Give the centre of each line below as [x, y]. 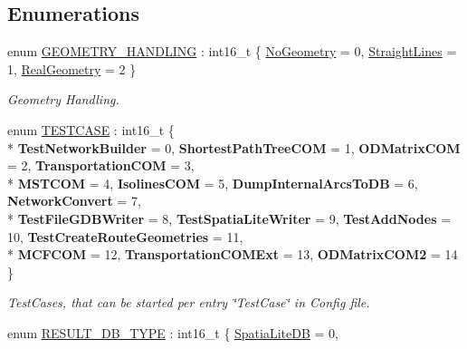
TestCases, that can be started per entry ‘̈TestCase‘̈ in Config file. [189, 302]
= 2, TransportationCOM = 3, [101, 165]
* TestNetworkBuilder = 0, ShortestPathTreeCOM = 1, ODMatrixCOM [234, 147]
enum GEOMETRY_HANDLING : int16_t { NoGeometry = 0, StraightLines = [232, 51]
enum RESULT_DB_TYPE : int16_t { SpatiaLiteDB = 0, [173, 332]
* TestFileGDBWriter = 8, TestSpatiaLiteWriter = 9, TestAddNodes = [229, 218]
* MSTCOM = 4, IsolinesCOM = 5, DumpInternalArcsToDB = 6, [213, 183]
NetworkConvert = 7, [74, 201]
